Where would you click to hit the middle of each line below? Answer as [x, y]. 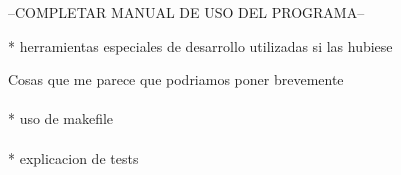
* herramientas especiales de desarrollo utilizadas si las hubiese [200, 45]
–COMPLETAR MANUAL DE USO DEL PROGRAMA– [186, 12]
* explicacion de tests [73, 157]
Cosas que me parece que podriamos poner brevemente [176, 79]
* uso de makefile [61, 118]
